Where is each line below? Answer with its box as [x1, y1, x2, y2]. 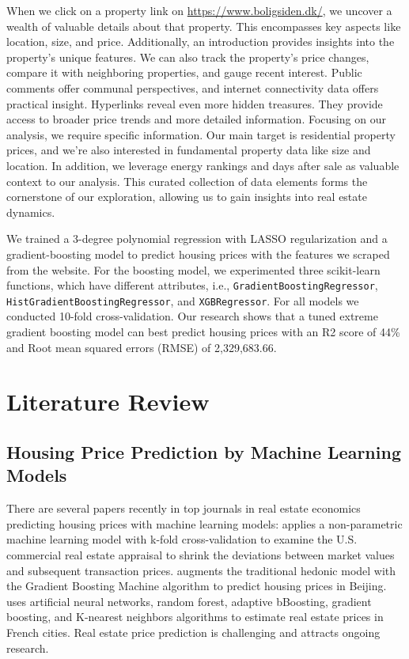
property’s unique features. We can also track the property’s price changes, [6, 48, 369, 65]
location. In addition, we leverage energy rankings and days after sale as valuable [6, 157, 400, 173]
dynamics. [6, 203, 55, 220]
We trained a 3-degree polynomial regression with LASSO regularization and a [6, 230, 388, 247]
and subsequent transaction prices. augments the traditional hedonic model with [6, 562, 396, 578]
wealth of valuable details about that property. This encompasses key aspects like [6, 17, 401, 34]
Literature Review [6, 385, 210, 418]
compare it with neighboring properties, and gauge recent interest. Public [6, 64, 362, 81]
